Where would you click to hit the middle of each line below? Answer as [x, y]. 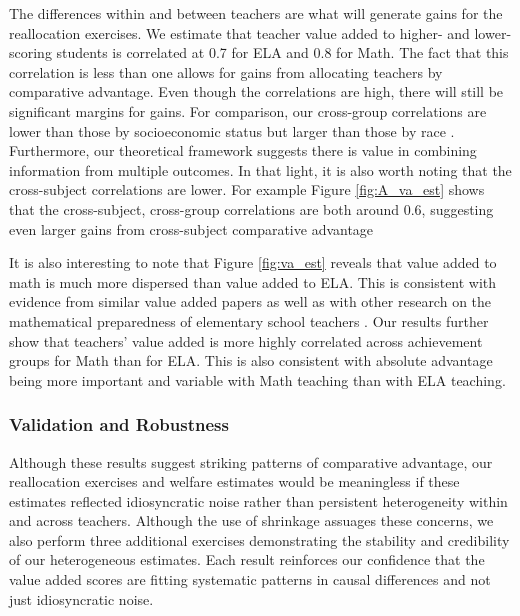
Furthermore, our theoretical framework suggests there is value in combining [243, 150]
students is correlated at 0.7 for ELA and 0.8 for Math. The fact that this [282, 52]
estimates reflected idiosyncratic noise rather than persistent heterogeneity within [258, 500]
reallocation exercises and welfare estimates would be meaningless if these [234, 481]
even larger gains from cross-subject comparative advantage [191, 228]
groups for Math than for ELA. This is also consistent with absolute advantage [251, 360]
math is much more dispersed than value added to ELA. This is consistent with [253, 281]
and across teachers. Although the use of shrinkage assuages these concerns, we [251, 520]
